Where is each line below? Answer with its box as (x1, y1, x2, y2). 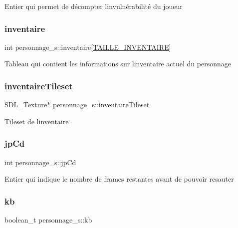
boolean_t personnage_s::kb (4, 215, 92, 225)
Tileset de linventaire (4, 116, 69, 126)
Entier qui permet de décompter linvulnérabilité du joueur (4, 1, 183, 11)
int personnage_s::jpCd (4, 157, 76, 167)
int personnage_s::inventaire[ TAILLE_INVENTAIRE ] (4, 41, 171, 52)
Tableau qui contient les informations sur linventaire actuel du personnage (4, 58, 231, 69)
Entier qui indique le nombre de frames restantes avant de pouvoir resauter (4, 174, 234, 184)
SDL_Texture (4, 99, 47, 110)
